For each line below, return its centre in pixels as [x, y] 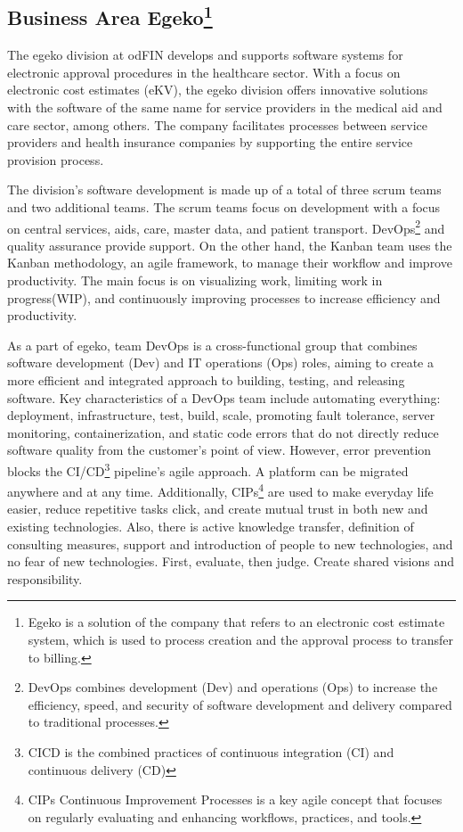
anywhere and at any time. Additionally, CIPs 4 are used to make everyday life [220, 490]
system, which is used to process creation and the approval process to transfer [241, 639]
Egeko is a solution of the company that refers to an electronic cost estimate [236, 622]
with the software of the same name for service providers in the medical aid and [225, 107]
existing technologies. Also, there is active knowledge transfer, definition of [211, 527]
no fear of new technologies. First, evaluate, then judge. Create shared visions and [231, 561]
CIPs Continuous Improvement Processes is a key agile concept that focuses [235, 799]
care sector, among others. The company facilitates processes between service [217, 124]
